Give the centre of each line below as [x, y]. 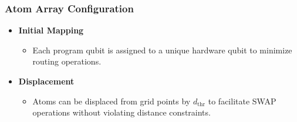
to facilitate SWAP [242, 101]
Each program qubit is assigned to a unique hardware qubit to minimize [162, 50]
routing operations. [67, 61]
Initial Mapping [51, 30]
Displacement [46, 81]
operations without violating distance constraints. [122, 112]
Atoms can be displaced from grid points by [112, 101]
